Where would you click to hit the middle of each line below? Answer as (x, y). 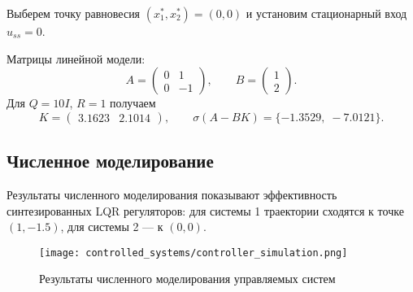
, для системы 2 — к (112, 227)
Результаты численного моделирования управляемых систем (187, 279)
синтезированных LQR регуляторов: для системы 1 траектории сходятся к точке (205, 210)
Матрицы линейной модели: (76, 58)
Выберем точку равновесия (74, 13)
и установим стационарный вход (326, 13)
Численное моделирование (110, 161)
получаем (133, 103)
